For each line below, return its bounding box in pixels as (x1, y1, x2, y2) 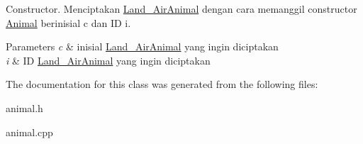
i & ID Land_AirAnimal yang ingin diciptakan (6, 52, 211, 67)
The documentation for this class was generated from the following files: (6, 77, 318, 92)
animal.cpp (6, 124, 53, 139)
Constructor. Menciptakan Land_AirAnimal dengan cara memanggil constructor (6, 1, 357, 16)
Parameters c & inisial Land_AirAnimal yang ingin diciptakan (6, 39, 279, 54)
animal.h (6, 100, 43, 115)
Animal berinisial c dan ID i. (6, 15, 131, 30)
